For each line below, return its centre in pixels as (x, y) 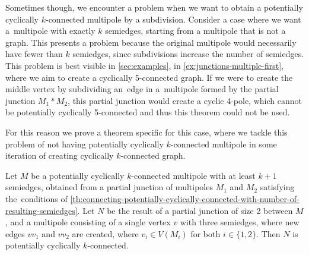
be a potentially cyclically (78, 175)
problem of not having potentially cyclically (85, 144)
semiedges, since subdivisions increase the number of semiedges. (188, 54)
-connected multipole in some (224, 144)
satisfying (277, 187)
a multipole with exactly (50, 31)
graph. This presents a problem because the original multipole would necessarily (151, 42)
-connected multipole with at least (193, 175)
